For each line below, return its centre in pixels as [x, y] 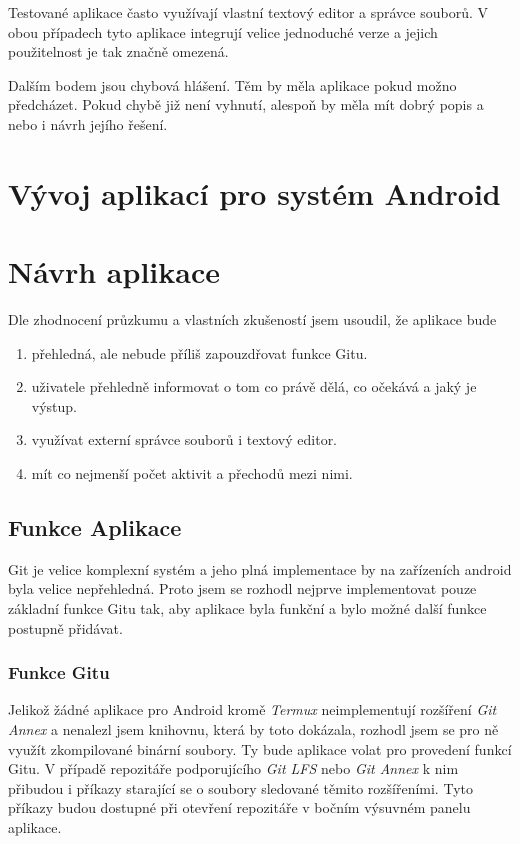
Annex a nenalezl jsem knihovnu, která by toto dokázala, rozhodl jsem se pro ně [253, 729]
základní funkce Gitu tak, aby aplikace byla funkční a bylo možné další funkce [247, 608]
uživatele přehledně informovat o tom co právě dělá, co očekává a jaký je [254, 386]
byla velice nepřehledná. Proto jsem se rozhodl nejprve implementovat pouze [242, 588]
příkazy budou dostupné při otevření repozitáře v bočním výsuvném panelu [239, 807]
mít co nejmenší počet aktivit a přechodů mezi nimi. [192, 473]
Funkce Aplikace [95, 527]
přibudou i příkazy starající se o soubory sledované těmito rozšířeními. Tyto [240, 787]
